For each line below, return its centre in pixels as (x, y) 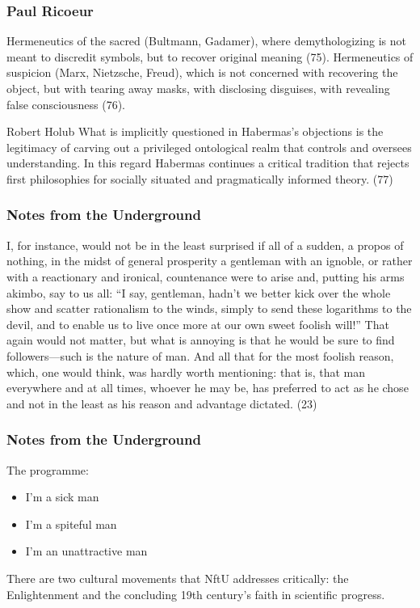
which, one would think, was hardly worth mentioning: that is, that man (186, 372)
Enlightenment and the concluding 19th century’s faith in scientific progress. (196, 594)
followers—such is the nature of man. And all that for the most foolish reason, (200, 355)
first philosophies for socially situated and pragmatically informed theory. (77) (200, 178)
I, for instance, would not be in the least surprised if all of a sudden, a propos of (205, 245)
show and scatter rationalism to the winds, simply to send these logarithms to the (209, 308)
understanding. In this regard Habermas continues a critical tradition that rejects (208, 163)
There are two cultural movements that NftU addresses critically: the (178, 578)
